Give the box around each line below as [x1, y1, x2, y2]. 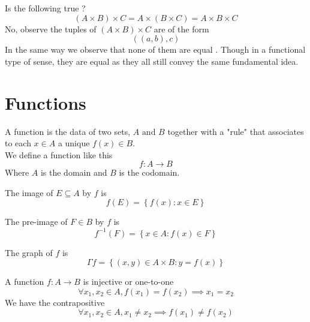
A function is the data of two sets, [5, 125, 131, 137]
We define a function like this [5, 148, 113, 161]
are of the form [154, 22, 209, 35]
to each [5, 137, 31, 149]
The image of [5, 186, 53, 198]
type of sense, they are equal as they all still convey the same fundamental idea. [5, 55, 299, 67]
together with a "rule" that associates [167, 125, 304, 137]
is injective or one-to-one [83, 275, 174, 288]
